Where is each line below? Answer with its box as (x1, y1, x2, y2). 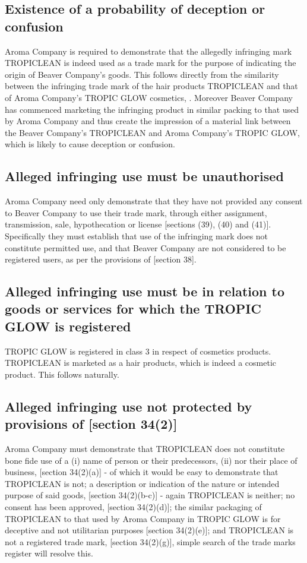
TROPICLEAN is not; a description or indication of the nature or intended (5, 477, 280, 489)
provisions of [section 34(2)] (5, 415, 178, 433)
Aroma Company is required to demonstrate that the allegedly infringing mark (5, 45, 292, 57)
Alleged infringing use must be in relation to (5, 282, 284, 301)
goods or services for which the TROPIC (5, 299, 261, 318)
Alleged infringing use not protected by (5, 397, 252, 415)
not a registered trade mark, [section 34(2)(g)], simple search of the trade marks (5, 535, 296, 548)
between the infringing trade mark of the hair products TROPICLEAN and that (5, 80, 298, 92)
